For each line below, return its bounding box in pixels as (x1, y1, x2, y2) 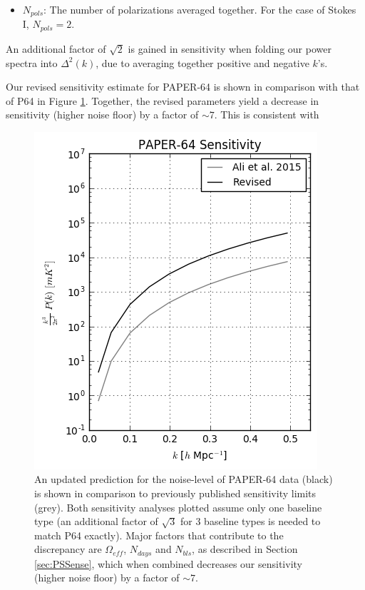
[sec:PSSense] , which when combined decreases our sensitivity (34, 556, 302, 571)
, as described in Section (192, 541, 298, 556)
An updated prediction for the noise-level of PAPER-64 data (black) (34, 472, 333, 487)
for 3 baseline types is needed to (180, 514, 321, 529)
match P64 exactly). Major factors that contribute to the (34, 527, 284, 542)
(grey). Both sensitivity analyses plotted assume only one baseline (34, 499, 322, 514)
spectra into (6, 55, 58, 70)
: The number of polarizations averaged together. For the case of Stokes (43, 2, 356, 16)
